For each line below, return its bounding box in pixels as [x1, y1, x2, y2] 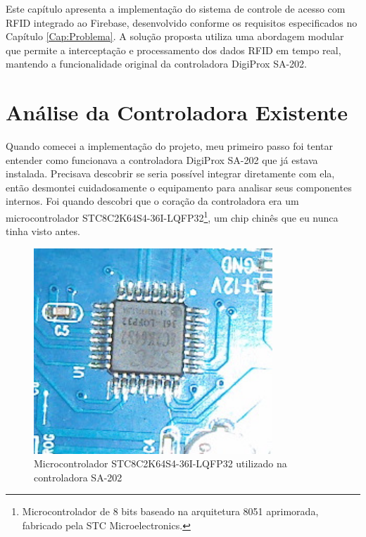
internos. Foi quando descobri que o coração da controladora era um [6, 194, 299, 208]
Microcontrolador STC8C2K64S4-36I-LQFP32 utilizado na [34, 456, 287, 471]
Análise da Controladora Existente [6, 98, 348, 127]
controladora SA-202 [34, 469, 122, 484]
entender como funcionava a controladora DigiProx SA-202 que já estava [6, 152, 318, 167]
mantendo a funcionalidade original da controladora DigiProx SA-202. [6, 56, 308, 71]
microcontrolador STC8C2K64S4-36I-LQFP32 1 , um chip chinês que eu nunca [6, 208, 339, 225]
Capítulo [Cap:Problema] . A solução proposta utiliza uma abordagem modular [6, 29, 344, 44]
